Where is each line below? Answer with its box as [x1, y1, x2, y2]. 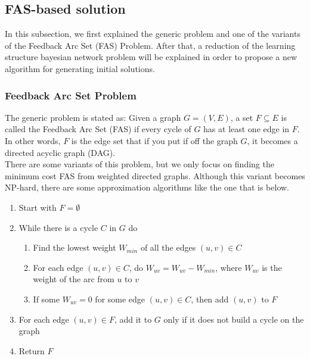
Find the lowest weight [33, 241, 116, 254]
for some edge [95, 292, 145, 305]
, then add [191, 292, 229, 305]
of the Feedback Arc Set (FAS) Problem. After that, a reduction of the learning [5, 39, 296, 51]
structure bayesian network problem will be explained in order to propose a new [5, 51, 297, 63]
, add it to [114, 313, 152, 325]
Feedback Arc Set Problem [5, 88, 137, 102]
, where [215, 261, 242, 273]
